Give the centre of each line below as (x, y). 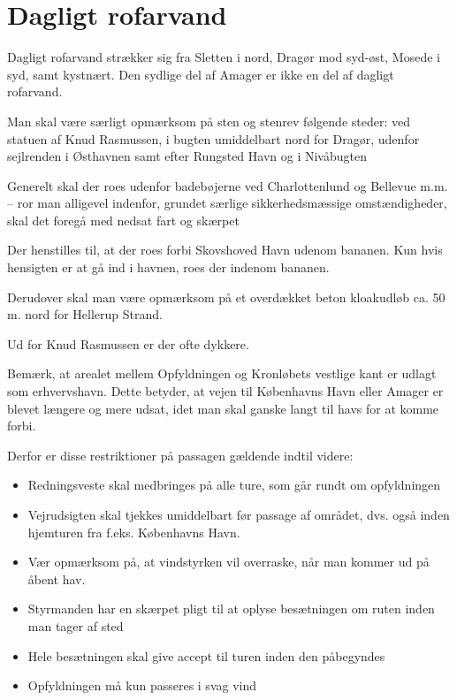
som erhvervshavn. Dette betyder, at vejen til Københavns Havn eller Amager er (225, 391)
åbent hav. (57, 578)
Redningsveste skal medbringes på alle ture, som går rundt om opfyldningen (234, 485)
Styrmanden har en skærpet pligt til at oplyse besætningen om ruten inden (231, 609)
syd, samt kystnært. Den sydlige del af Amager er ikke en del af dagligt (201, 74)
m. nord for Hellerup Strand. (85, 314)
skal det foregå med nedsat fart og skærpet (123, 220)
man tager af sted (76, 625)
